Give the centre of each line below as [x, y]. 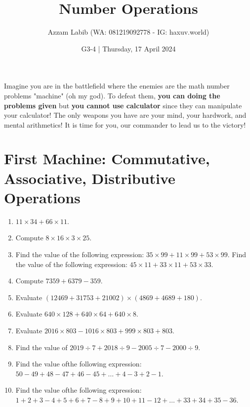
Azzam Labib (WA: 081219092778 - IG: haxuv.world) [128, 32]
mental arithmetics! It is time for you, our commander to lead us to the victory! [125, 124]
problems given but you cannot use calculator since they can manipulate [123, 105]
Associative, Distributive [90, 178]
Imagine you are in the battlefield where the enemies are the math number [117, 86]
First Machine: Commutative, [107, 158]
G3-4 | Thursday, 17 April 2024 [128, 48]
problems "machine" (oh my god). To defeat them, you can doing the [112, 95]
